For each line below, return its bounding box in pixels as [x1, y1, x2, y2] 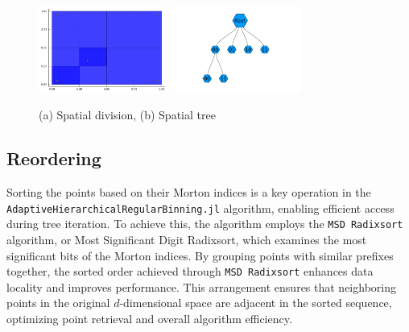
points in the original [6, 294, 110, 311]
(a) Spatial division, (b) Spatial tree [39, 106, 216, 123]
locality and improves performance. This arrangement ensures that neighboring [6, 278, 396, 295]
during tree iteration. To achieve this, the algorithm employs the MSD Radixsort [6, 215, 403, 232]
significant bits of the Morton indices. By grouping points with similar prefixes [6, 247, 394, 264]
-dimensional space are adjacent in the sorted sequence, [119, 294, 392, 311]
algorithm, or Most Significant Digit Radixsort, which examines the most [6, 230, 367, 247]
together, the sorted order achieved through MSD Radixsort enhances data [6, 263, 374, 280]
